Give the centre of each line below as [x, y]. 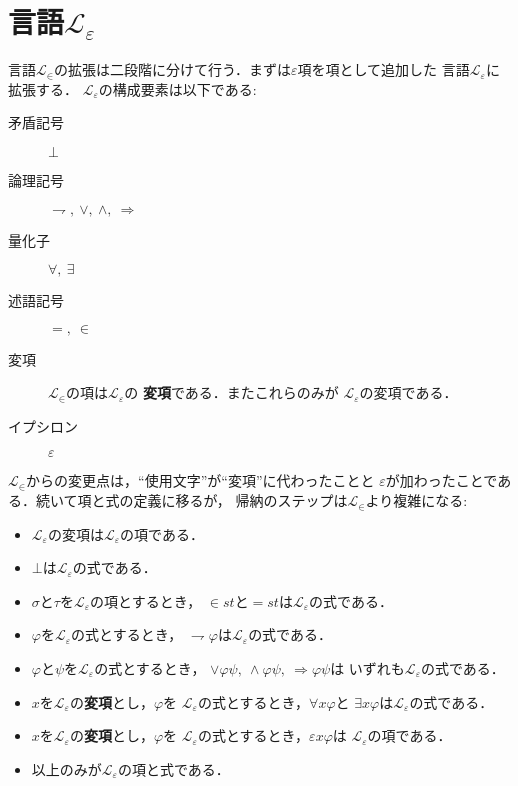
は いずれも [367, 668]
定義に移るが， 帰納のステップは [240, 500]
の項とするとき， [146, 600]
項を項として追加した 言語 [383, 69]
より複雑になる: [416, 500]
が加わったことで [441, 480]
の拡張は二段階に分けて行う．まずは [172, 69]
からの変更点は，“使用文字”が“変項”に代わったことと [200, 480]
